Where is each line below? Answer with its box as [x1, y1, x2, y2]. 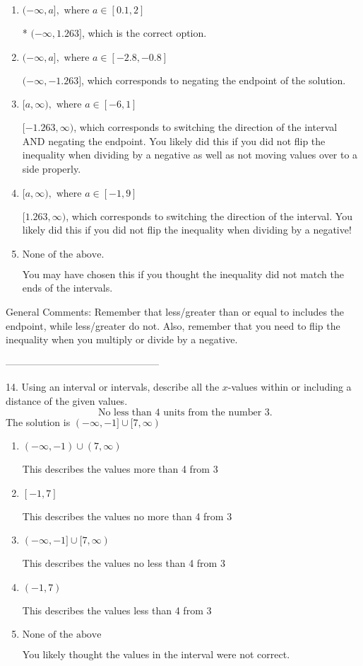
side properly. [22, 161, 81, 176]
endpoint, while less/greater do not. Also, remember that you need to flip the [6, 318, 340, 333]
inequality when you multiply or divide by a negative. [6, 332, 238, 347]
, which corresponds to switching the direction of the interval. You [66, 208, 352, 223]
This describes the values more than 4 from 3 [22, 461, 218, 476]
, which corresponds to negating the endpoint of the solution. [81, 72, 346, 87]
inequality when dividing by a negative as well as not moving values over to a [22, 147, 358, 162]
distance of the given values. [6, 393, 128, 408]
